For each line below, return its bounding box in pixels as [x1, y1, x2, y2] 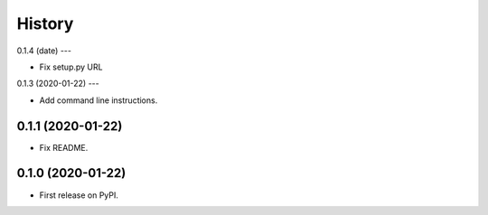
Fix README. [39, 142, 89, 153]
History [16, 14, 74, 33]
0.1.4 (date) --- [16, 45, 72, 56]
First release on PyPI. [39, 190, 119, 201]
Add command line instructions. [39, 95, 158, 106]
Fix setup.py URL [39, 61, 103, 72]
